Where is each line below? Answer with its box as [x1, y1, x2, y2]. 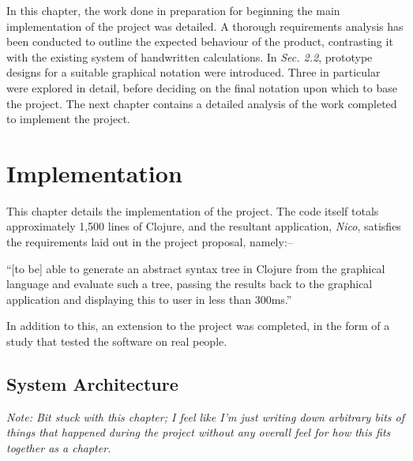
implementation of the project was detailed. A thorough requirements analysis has [6, 17, 404, 34]
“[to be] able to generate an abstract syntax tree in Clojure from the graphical [6, 260, 385, 276]
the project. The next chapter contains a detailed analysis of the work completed [6, 95, 397, 111]
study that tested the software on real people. [6, 333, 227, 350]
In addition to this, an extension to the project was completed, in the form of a [6, 317, 390, 334]
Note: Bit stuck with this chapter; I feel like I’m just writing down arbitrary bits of [6, 408, 404, 425]
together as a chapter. [6, 440, 111, 456]
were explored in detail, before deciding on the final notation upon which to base [6, 79, 397, 96]
